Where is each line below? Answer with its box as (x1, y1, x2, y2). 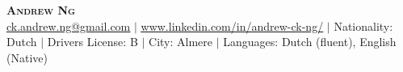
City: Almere (149, 33, 213, 50)
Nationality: (334, 17, 393, 34)
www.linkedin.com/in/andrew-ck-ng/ (141, 17, 324, 34)
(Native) (6, 49, 48, 66)
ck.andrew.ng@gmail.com (6, 17, 131, 34)
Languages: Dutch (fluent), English (223, 33, 397, 50)
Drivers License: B (47, 33, 138, 50)
